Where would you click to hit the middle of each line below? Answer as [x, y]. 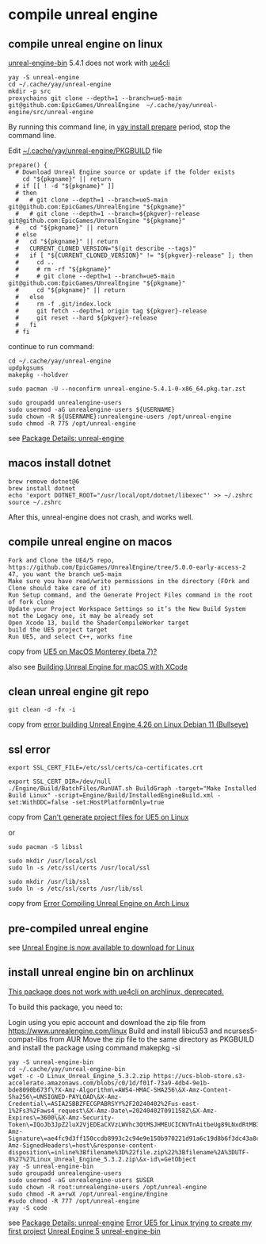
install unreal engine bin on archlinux [101, 972]
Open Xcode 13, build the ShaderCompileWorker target [99, 623]
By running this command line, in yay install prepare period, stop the [120, 127]
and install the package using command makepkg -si [94, 1047]
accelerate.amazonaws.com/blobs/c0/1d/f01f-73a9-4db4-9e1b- [110, 1083]
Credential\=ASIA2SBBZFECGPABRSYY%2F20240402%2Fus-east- [104, 1104]
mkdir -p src [30, 91]
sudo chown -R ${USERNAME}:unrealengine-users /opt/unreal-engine [120, 417]
